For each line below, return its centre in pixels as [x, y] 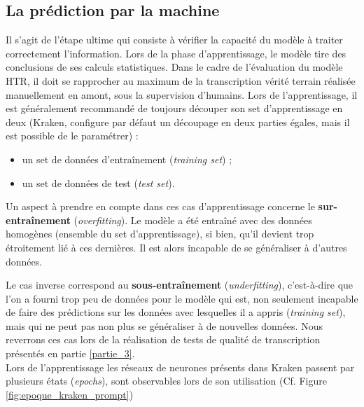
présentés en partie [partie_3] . [70, 353]
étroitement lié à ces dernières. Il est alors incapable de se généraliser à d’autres [176, 247]
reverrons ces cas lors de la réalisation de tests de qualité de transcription [163, 339]
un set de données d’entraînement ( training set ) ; [127, 159]
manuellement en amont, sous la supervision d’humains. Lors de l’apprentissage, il [182, 94]
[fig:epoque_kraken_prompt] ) [70, 394]
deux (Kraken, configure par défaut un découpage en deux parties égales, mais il [178, 122]
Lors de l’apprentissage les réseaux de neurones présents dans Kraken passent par [180, 367]
